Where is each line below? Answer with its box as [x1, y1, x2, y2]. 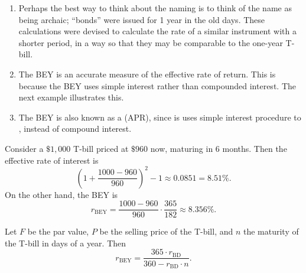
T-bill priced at [73, 142, 129, 154]
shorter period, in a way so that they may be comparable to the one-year [18, 36, 283, 48]
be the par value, [27, 225, 89, 238]
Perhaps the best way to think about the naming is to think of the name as [18, 2, 292, 14]
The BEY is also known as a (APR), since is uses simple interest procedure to [18, 110, 301, 123]
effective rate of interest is [5, 154, 99, 166]
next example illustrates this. [18, 91, 124, 103]
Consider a [5, 142, 44, 154]
